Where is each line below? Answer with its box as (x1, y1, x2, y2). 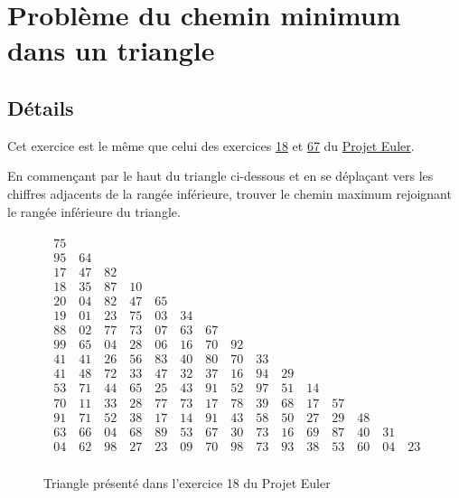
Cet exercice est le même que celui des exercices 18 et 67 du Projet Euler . (7, 136, 415, 155)
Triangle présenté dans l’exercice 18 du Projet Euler (43, 473, 331, 492)
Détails (7, 93, 74, 121)
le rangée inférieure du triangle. (7, 202, 181, 221)
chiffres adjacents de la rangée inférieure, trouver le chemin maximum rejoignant (7, 183, 452, 202)
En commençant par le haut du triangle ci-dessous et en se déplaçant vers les (7, 166, 434, 185)
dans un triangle (7, 32, 215, 69)
